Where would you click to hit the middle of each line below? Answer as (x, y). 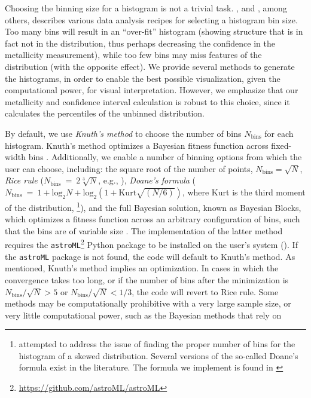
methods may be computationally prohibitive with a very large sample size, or (148, 303)
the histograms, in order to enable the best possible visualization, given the (143, 78)
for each (279, 133)
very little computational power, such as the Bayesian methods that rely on (143, 315)
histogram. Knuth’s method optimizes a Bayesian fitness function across (137, 145)
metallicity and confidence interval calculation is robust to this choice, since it (147, 101)
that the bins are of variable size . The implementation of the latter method (144, 230)
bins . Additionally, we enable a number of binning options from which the (165, 157)
